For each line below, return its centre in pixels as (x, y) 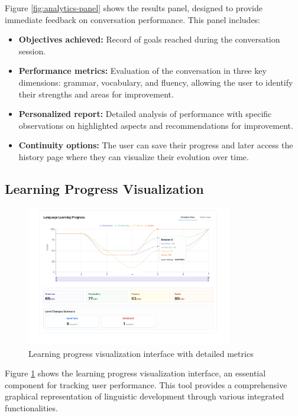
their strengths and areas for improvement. (96, 94)
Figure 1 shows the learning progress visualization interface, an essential (135, 373)
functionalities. (31, 407)
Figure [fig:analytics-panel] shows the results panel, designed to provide (134, 8)
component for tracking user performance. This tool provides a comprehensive (146, 384)
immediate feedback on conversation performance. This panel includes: (133, 19)
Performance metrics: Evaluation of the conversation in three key (142, 71)
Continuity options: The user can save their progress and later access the (156, 145)
